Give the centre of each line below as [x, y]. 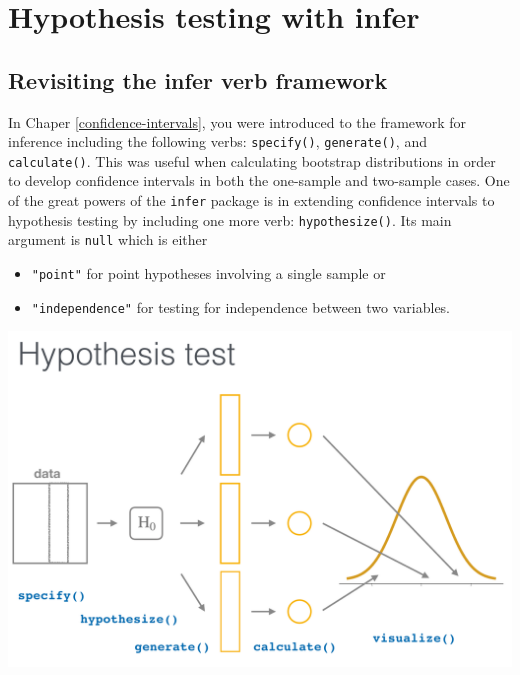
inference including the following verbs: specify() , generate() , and [217, 141]
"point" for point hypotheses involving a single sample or [208, 273]
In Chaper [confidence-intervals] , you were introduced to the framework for [237, 121]
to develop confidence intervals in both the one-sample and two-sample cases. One [259, 180]
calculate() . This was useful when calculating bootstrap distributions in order [252, 160]
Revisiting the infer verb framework [198, 79]
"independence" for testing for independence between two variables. [241, 306]
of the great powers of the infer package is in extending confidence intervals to [251, 200]
